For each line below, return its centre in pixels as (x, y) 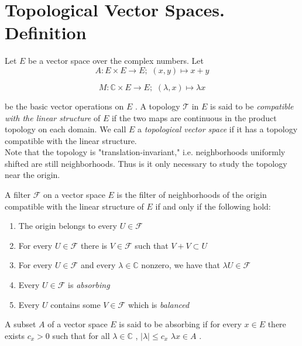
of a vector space (78, 324)
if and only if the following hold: (213, 206)
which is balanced (159, 304)
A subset (20, 324)
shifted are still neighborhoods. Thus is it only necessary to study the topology (146, 163)
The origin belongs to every (68, 226)
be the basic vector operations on (64, 106)
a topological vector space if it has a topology (217, 129)
